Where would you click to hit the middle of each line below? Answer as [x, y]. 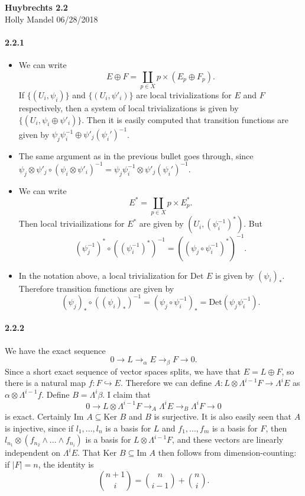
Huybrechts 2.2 [36, 7]
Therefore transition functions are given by [96, 288]
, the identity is [66, 464]
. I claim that [126, 394]
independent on [33, 452]
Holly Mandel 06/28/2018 [51, 19]
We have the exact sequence [55, 350]
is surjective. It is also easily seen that [223, 416]
